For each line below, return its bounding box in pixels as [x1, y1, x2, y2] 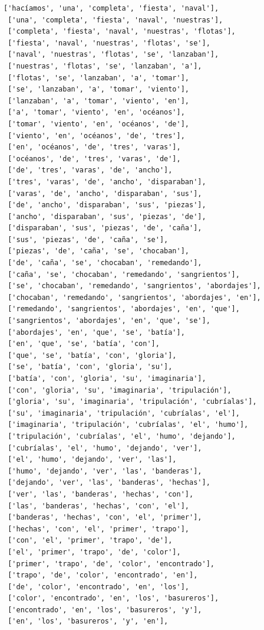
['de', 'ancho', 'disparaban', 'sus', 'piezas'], [8, 201, 206, 210]
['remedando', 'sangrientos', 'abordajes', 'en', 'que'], [8, 305, 240, 314]
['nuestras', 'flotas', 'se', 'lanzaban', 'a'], [8, 61, 202, 70]
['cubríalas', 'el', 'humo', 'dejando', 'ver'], [8, 443, 202, 452]
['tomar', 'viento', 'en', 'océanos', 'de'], [8, 119, 189, 128]
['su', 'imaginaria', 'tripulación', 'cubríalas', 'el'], [8, 409, 240, 417]
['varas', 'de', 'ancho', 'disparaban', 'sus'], [8, 189, 202, 198]
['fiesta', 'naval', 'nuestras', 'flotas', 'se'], [8, 38, 210, 47]
